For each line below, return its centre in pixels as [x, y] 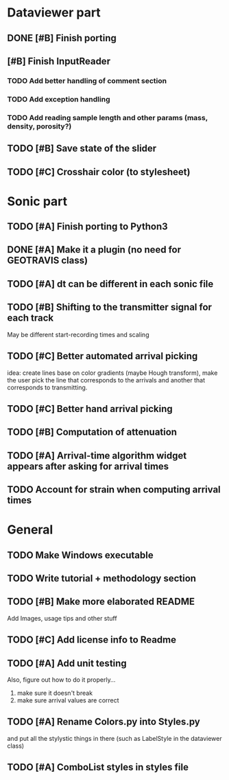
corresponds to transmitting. [47, 387]
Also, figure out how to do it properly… [61, 680]
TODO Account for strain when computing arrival [114, 490]
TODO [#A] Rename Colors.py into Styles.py [104, 722]
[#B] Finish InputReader [59, 61]
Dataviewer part [54, 13]
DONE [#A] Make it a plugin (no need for [94, 250]
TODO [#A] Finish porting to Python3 [87, 227]
